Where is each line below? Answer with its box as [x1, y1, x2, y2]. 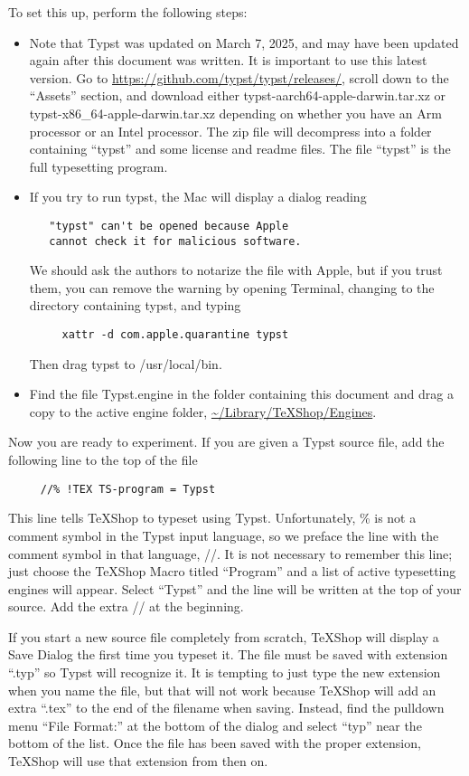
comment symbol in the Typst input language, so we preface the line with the [8, 525, 439, 544]
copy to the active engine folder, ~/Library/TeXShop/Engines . [29, 402, 377, 421]
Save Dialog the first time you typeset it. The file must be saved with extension [8, 645, 448, 664]
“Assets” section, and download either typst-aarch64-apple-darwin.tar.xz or [29, 86, 446, 105]
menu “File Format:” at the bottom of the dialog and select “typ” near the [8, 715, 422, 734]
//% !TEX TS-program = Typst [40, 482, 216, 496]
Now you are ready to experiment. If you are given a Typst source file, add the [8, 432, 445, 451]
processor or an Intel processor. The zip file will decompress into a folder [29, 121, 432, 140]
